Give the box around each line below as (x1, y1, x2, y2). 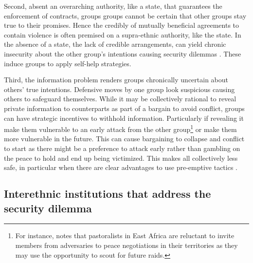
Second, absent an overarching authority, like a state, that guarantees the (4, 1, 222, 11)
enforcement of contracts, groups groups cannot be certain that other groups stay (4, 10, 247, 20)
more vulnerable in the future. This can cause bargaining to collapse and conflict (4, 133, 245, 144)
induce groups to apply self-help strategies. (4, 58, 131, 68)
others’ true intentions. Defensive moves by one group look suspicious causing (4, 84, 235, 94)
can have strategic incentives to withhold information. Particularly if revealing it (4, 113, 244, 123)
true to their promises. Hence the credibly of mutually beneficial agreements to (4, 20, 239, 30)
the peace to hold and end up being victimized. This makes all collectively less (4, 152, 238, 163)
